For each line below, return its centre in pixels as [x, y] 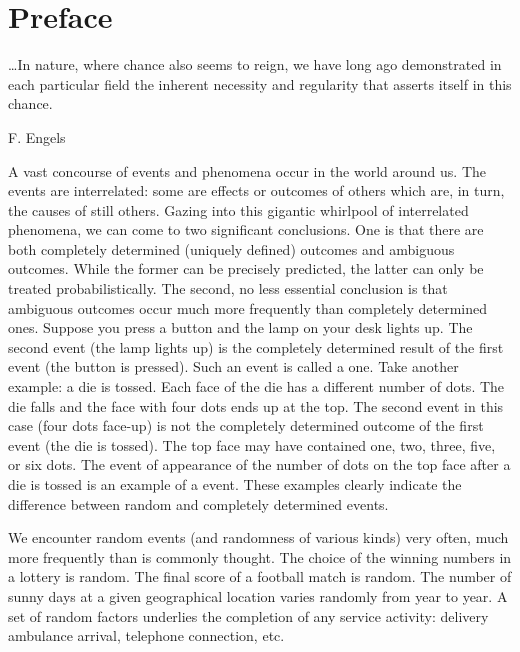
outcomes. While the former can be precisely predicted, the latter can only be [246, 268]
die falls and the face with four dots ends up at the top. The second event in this [256, 405]
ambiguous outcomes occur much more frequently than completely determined [248, 307]
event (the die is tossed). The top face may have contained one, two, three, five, [252, 444]
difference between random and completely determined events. [198, 503]
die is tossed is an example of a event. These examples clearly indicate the [235, 484]
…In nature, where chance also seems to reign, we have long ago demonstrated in [255, 64]
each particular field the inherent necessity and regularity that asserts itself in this [260, 83]
